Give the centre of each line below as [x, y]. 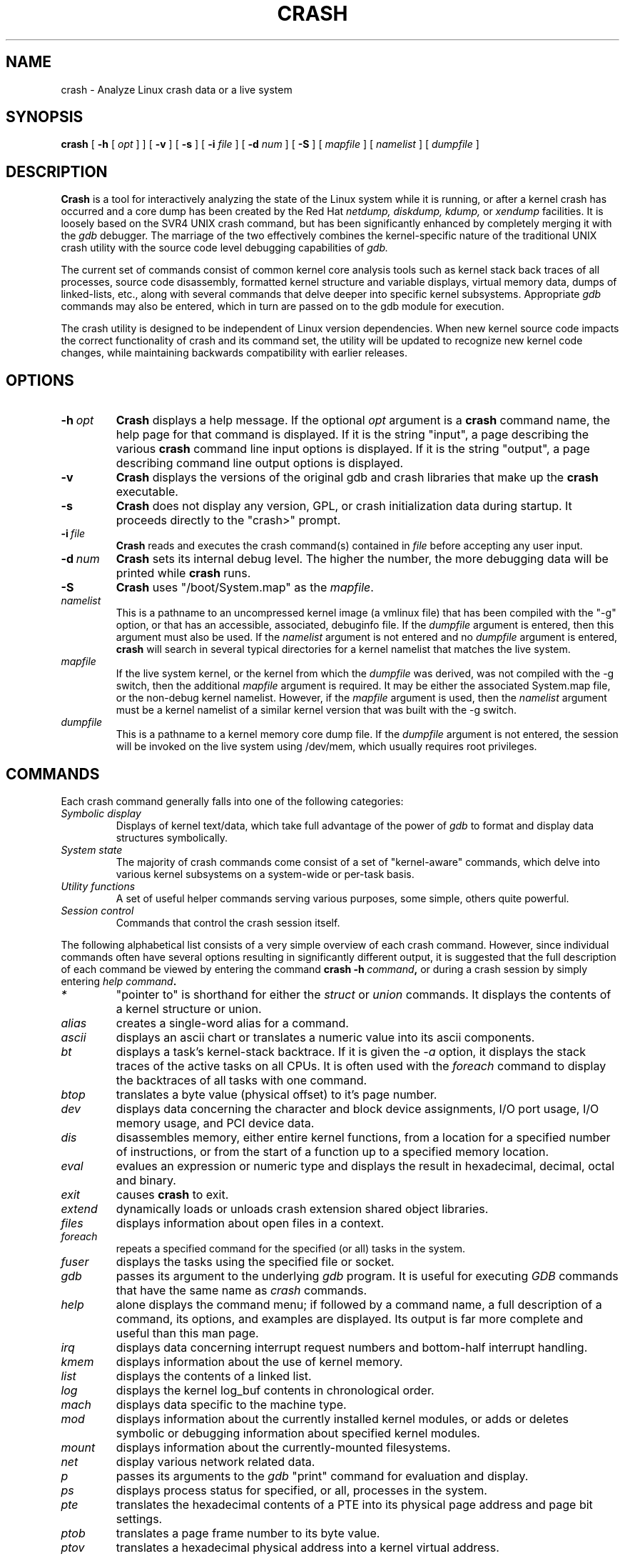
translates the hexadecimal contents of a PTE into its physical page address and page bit [354, 1504]
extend [79, 1208]
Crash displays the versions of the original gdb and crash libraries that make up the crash [357, 478]
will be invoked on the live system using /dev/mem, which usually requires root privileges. [326, 747]
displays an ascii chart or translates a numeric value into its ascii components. [325, 1037]
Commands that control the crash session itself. [228, 922]
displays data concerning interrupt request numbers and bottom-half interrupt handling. [352, 1347]
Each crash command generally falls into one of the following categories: [232, 801]
